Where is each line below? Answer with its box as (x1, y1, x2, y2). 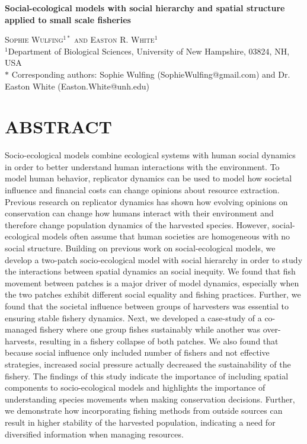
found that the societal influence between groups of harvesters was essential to (5, 300, 289, 312)
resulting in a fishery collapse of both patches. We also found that (39, 334, 279, 347)
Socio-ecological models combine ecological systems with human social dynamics (5, 149, 296, 161)
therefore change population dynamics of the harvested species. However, (5, 218, 270, 231)
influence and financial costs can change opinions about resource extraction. (5, 184, 280, 196)
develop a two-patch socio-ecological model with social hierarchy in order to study (5, 253, 303, 266)
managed (5, 323, 37, 336)
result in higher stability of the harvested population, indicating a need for (5, 416, 276, 428)
